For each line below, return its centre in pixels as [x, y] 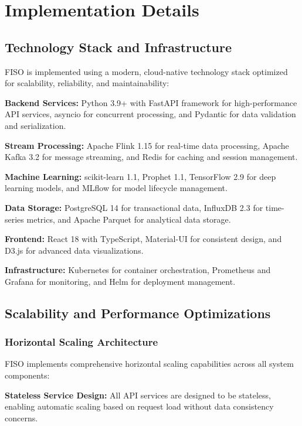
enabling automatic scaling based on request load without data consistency [139, 406]
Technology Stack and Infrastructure [118, 47]
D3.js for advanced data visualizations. [74, 250]
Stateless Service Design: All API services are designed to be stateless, [138, 395]
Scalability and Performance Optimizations [138, 313]
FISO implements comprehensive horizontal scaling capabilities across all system [149, 364]
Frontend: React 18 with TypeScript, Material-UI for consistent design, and [143, 239]
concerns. [21, 418]
